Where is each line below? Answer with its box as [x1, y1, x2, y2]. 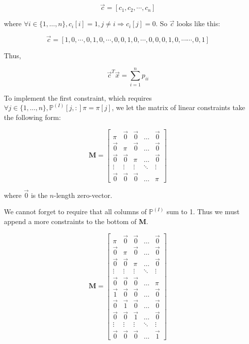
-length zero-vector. [54, 190, 112, 200]
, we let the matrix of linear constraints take [112, 102, 246, 113]
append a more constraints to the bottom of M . [4, 216, 149, 226]
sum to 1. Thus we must [166, 206, 240, 217]
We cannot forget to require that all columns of [4, 206, 147, 217]
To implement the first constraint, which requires [4, 92, 152, 103]
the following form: [4, 112, 61, 122]
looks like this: [176, 18, 220, 29]
